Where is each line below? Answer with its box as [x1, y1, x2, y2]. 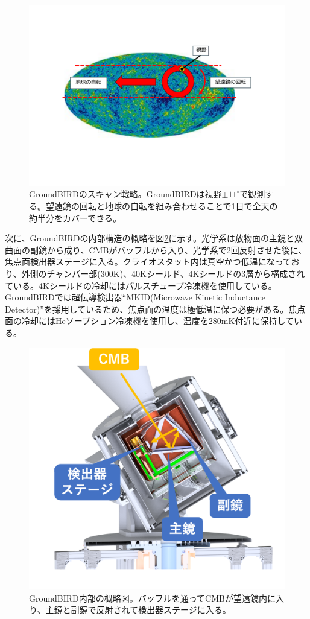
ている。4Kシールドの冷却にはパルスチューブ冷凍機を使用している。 [5, 279, 277, 291]
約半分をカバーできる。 [29, 211, 121, 224]
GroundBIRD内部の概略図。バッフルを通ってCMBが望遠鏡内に [29, 591, 276, 604]
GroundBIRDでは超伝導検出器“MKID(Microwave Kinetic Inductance [5, 291, 265, 303]
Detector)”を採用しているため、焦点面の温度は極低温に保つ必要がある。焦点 [5, 302, 306, 315]
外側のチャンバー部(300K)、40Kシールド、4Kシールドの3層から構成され [21, 267, 305, 279]
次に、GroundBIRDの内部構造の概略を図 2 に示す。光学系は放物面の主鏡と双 [5, 232, 303, 244]
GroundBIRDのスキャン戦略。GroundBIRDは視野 [29, 188, 222, 200]
